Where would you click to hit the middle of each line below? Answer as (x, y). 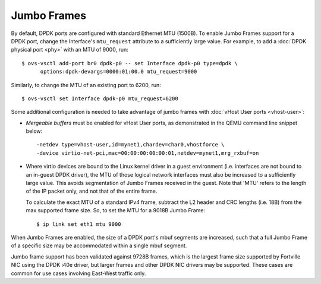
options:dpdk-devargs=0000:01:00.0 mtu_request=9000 (119, 72)
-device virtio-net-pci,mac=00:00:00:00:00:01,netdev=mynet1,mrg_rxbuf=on (148, 153)
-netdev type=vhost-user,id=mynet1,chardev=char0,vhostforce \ (130, 145)
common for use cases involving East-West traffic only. (78, 273)
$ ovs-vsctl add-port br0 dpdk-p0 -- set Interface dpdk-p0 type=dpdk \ (130, 63)
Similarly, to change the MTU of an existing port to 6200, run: (86, 85)
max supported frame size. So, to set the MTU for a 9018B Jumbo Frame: (115, 210)
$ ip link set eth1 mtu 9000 (79, 224)
